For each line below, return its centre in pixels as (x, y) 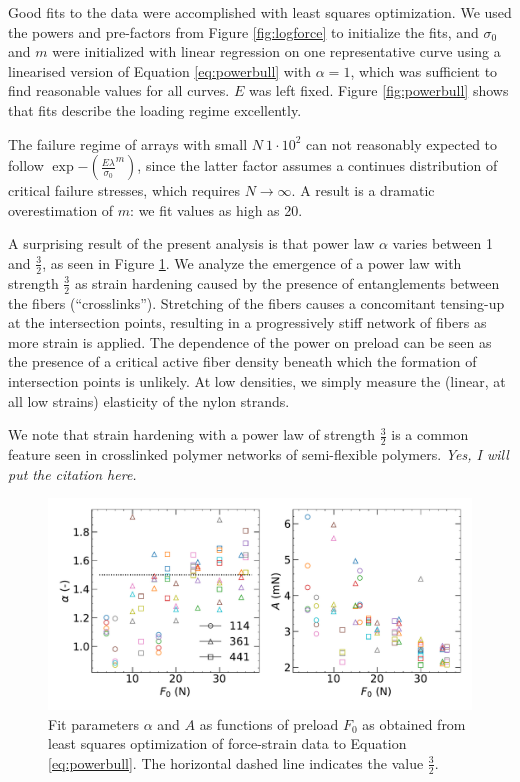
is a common (430, 434)
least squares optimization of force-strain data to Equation (227, 743)
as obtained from (414, 723)
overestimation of (61, 209)
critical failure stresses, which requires (124, 190)
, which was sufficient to (424, 70)
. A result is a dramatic (363, 190)
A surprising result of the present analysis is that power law (191, 243)
